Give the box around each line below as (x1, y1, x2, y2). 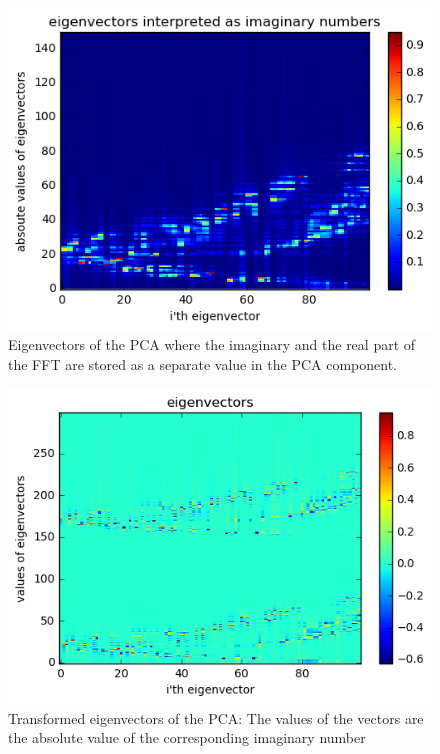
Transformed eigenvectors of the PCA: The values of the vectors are (8, 707, 424, 728)
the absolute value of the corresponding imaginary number (8, 727, 366, 748)
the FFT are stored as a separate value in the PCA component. (8, 353, 398, 374)
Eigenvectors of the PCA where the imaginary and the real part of (8, 334, 416, 355)
